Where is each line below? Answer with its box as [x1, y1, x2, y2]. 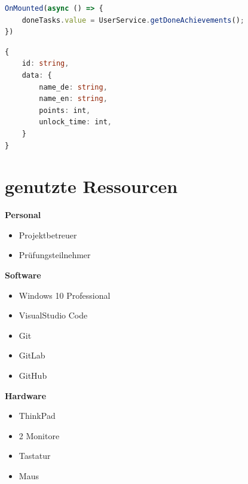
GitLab [19, 349, 45, 362]
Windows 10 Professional [19, 289, 111, 301]
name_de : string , [39, 82, 108, 91]
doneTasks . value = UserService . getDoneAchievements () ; [22, 16, 244, 24]
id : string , [22, 59, 69, 68]
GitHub [19, 369, 47, 381]
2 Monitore [19, 429, 60, 442]
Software [5, 269, 41, 281]
